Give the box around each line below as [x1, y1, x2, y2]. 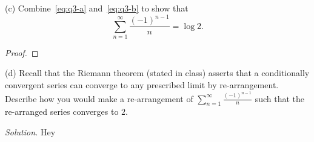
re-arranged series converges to [5, 105, 119, 118]
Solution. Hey [5, 125, 56, 138]
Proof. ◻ [5, 46, 39, 59]
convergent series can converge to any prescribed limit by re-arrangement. [5, 79, 279, 91]
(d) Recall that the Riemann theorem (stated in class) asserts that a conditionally [5, 66, 310, 79]
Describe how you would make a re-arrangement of [5, 92, 193, 105]
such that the [255, 92, 305, 105]
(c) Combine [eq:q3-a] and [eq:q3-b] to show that [5, 2, 189, 14]
